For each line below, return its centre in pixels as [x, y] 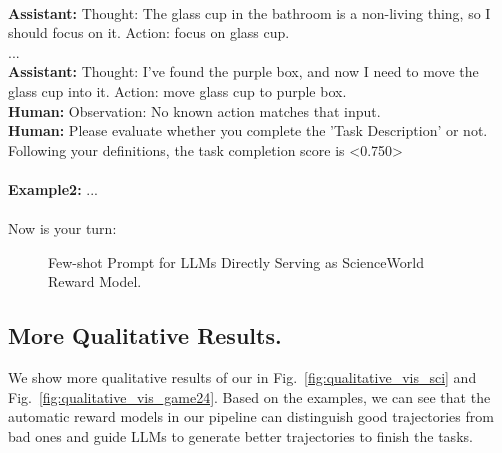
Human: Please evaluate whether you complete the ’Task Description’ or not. [248, 130]
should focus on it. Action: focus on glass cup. [149, 32]
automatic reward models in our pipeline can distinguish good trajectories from [251, 416]
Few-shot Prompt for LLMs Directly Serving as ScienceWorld [236, 261]
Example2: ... [53, 188]
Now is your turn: [62, 228]
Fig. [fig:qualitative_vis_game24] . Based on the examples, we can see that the [249, 396]
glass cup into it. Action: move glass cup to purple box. [177, 90]
